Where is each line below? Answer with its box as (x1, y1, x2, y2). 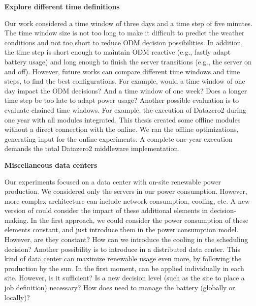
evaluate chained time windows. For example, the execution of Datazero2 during (4, 104, 246, 115)
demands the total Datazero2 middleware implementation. (4, 143, 180, 153)
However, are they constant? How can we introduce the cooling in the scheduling (4, 234, 248, 245)
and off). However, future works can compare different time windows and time (4, 66, 240, 76)
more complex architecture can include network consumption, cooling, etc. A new (4, 195, 250, 206)
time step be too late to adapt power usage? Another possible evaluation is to (4, 95, 239, 105)
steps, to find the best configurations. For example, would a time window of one (4, 76, 245, 86)
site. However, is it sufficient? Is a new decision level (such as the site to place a (4, 273, 245, 283)
